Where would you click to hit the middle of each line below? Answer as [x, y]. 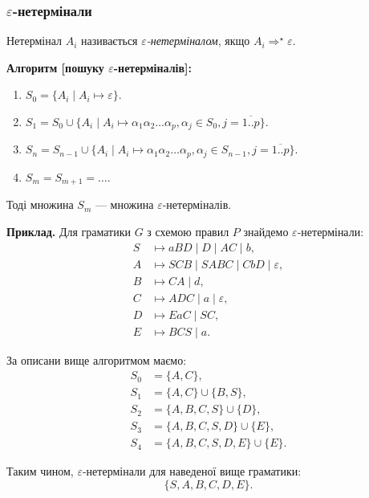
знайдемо [266, 231]
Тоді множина [40, 204]
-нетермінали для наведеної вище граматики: [192, 471]
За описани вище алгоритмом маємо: [97, 359]
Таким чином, [40, 471]
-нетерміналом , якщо [198, 41]
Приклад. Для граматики [69, 231]
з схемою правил [188, 231]
